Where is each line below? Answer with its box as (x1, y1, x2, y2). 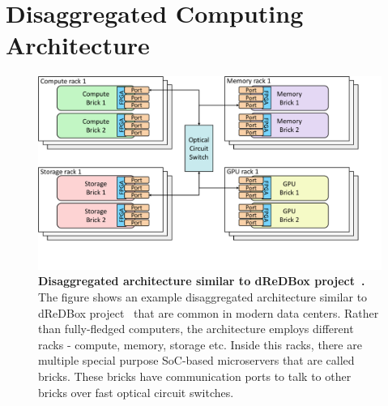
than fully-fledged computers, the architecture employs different (38, 320, 354, 337)
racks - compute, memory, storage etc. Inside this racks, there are (38, 335, 362, 353)
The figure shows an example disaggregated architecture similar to (38, 288, 368, 305)
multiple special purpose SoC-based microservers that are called (38, 352, 355, 369)
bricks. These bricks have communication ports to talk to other (38, 367, 352, 384)
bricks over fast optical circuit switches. (38, 383, 234, 400)
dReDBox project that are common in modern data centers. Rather (38, 304, 379, 321)
